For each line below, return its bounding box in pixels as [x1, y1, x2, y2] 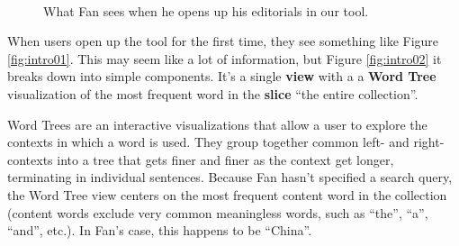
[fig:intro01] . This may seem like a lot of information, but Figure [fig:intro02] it [7, 49, 442, 68]
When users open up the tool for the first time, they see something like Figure [7, 32, 439, 50]
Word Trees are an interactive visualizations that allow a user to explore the [7, 114, 427, 133]
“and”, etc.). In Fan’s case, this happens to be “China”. [7, 221, 312, 240]
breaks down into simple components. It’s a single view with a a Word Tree [7, 67, 436, 86]
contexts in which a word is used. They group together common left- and [7, 132, 409, 151]
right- [413, 132, 445, 151]
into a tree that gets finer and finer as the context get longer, [57, 150, 394, 169]
